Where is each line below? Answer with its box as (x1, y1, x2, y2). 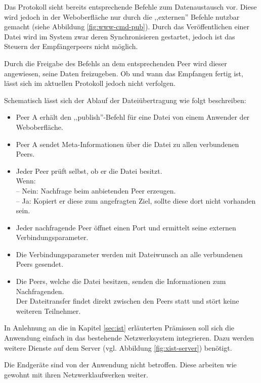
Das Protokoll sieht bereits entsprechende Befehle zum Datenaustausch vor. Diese (4, 2, 257, 12)
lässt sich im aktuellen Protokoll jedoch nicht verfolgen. (4, 78, 176, 88)
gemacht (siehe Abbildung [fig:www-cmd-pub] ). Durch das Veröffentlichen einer (4, 21, 250, 32)
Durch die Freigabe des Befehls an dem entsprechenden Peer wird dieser (4, 58, 227, 68)
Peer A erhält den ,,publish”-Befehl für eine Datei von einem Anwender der (16, 112, 250, 122)
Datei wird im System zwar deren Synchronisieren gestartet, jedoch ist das (4, 31, 235, 41)
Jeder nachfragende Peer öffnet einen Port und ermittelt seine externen (16, 222, 236, 232)
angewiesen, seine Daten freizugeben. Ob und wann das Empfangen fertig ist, (4, 68, 243, 78)
